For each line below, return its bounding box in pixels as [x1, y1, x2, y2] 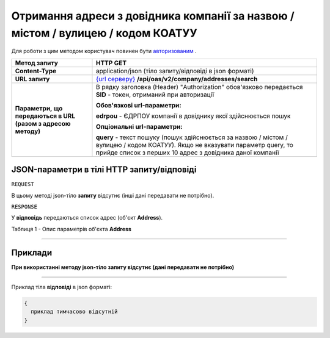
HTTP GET [95, 59, 127, 67]
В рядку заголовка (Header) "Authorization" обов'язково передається [95, 82, 303, 91]
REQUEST [11, 181, 35, 188]
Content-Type [15, 67, 57, 75]
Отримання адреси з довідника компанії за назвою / [11, 9, 295, 23]
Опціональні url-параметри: [95, 122, 183, 131]
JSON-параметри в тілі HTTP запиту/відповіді [11, 165, 197, 175]
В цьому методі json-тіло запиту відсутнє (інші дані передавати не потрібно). [11, 192, 215, 199]
